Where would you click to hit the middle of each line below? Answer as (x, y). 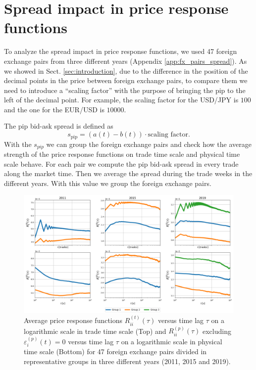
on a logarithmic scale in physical (172, 341)
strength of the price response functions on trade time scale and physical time (122, 154)
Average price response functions (73, 320)
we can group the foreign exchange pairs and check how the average (149, 144)
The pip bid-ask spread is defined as (59, 126)
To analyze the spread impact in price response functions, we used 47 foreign (121, 51)
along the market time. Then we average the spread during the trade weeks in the (128, 173)
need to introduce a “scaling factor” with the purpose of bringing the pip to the (125, 90)
